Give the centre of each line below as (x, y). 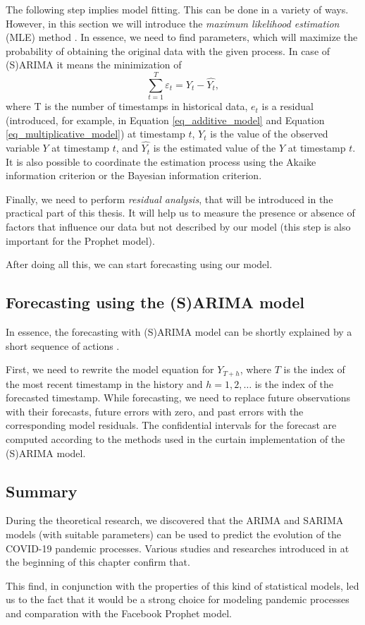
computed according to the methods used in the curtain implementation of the (175, 439)
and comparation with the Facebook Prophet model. (119, 613)
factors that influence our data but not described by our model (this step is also (178, 227)
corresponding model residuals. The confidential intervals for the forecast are (171, 425)
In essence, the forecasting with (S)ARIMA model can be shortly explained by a (179, 332)
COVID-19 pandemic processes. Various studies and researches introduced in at (178, 548)
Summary (42, 491)
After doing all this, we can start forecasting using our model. (139, 264)
